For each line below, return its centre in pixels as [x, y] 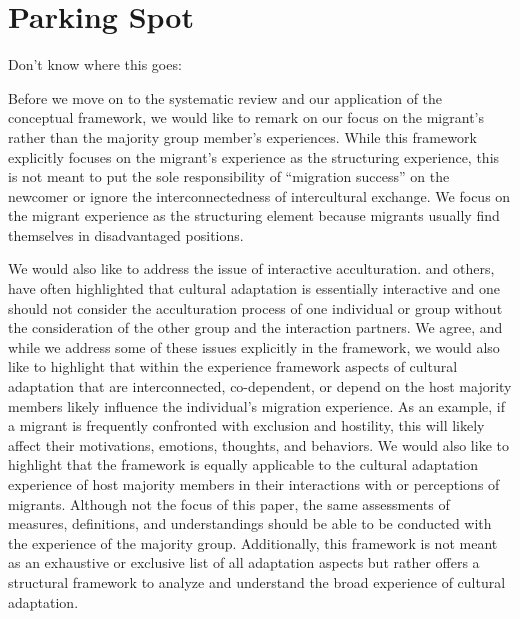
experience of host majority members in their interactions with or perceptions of [254, 484]
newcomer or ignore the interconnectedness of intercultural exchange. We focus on [259, 195]
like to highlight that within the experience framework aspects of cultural [233, 366]
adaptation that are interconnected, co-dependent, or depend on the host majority [260, 386]
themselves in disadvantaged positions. [126, 234]
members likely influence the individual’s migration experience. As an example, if [256, 405]
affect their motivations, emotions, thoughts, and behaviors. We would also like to [258, 444]
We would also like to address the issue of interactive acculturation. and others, [251, 268]
